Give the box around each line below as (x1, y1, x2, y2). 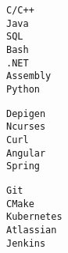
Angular (6, 147, 46, 159)
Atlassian (6, 224, 57, 236)
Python (6, 83, 40, 95)
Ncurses (6, 121, 46, 133)
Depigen (6, 108, 46, 119)
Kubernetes (6, 211, 63, 223)
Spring (6, 160, 40, 172)
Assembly (6, 70, 52, 82)
